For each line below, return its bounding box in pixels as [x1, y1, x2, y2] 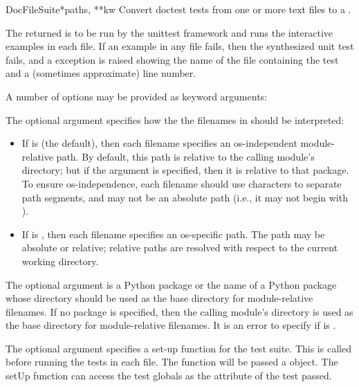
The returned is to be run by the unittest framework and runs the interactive [6, 25, 333, 39]
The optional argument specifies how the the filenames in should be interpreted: [6, 112, 344, 127]
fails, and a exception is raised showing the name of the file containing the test [6, 52, 339, 66]
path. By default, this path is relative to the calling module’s [56, 149, 315, 163]
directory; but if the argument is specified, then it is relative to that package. [21, 163, 349, 177]
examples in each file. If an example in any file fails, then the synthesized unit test [6, 39, 354, 53]
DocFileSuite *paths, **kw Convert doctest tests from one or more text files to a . [6, 2, 351, 16]
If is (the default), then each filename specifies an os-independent [21, 136, 297, 150]
